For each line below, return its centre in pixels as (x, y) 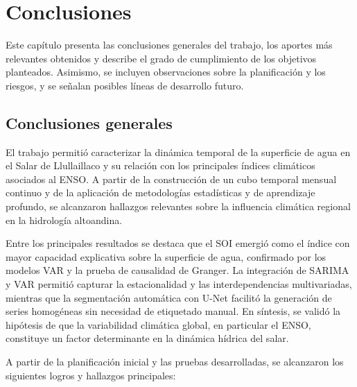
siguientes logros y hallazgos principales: (91, 375)
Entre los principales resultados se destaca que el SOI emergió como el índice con (178, 243)
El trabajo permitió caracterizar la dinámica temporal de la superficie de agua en (178, 152)
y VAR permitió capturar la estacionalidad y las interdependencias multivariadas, (179, 284)
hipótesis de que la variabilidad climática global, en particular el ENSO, (158, 324)
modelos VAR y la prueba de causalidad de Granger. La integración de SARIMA (177, 270)
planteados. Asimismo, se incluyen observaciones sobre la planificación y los (166, 72)
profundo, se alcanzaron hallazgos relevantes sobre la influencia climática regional (178, 206)
